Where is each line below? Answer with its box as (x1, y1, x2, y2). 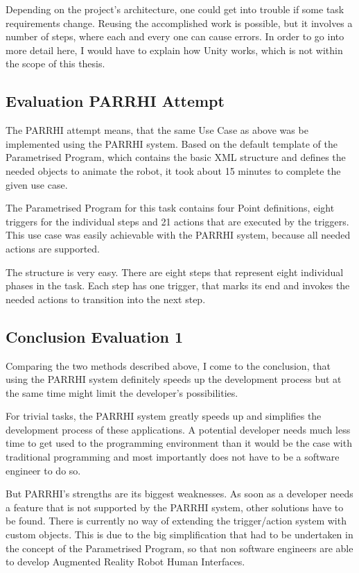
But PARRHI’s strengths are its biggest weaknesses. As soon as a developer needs (6, 486, 353, 501)
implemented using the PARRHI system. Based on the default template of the (6, 136, 338, 151)
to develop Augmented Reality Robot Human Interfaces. (6, 554, 245, 569)
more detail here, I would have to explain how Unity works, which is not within (6, 42, 343, 57)
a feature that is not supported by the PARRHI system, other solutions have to (6, 499, 344, 514)
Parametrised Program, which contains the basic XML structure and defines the (6, 150, 346, 164)
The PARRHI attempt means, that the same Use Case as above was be (6, 123, 308, 137)
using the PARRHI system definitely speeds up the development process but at (6, 372, 342, 386)
